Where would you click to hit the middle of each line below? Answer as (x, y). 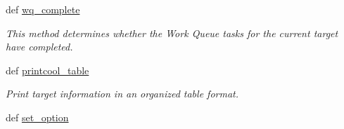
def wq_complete (43, 9)
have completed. (39, 47)
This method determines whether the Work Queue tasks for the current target (172, 33)
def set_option (37, 117)
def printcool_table (47, 70)
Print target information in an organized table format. (122, 94)
